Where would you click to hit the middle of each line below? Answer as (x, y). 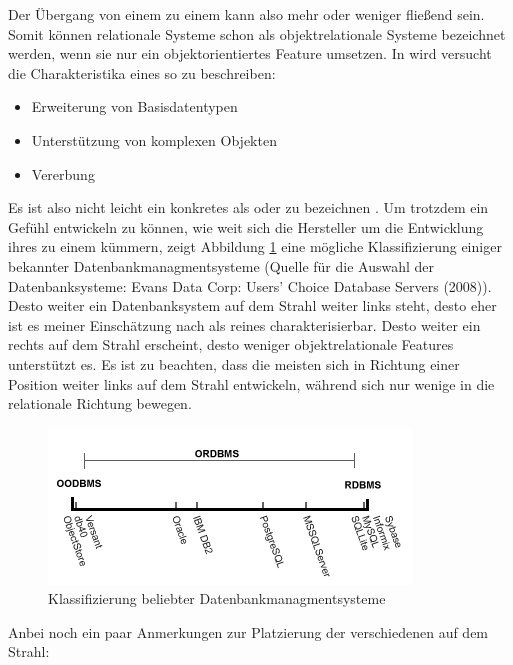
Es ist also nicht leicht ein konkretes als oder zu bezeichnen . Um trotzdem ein (248, 207)
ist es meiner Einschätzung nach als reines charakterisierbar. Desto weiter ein (244, 324)
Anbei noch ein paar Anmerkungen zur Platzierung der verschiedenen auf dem (248, 631)
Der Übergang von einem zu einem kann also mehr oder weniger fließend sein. (246, 14)
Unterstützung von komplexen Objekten (154, 139)
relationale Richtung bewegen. (100, 403)
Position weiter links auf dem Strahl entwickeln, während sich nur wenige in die (251, 383)
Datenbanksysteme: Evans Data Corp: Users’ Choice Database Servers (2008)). (250, 285)
